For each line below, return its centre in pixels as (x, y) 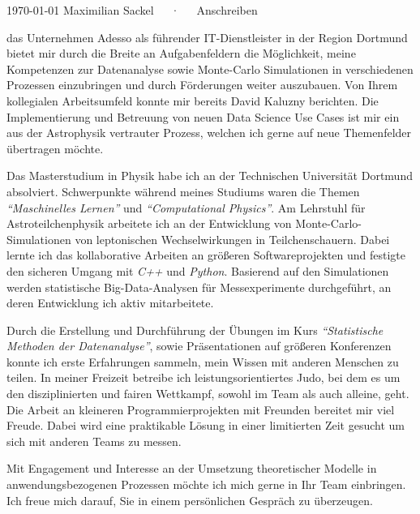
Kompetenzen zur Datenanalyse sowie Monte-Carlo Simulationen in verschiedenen (210, 69)
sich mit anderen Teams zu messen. (94, 441)
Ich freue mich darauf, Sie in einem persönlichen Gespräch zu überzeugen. (190, 500)
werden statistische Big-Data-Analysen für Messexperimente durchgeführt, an (199, 287)
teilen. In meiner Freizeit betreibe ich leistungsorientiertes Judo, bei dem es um (204, 377)
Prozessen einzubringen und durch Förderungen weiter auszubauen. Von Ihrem (202, 85)
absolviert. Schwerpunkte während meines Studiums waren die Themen (183, 191)
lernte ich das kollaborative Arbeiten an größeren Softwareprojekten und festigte (206, 255)
